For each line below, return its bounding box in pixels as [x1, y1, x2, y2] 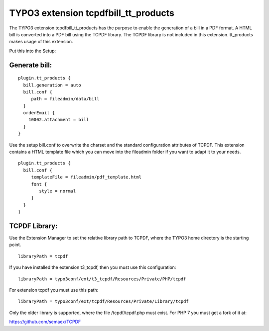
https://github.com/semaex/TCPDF [9, 319, 81, 325]
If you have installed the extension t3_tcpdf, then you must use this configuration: [9, 264, 176, 270]
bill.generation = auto [23, 82, 82, 88]
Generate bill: [9, 61, 52, 69]
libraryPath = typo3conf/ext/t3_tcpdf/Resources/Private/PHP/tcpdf [18, 276, 186, 282]
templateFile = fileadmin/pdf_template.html [31, 174, 142, 180]
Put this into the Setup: [9, 48, 56, 54]
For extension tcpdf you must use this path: [9, 287, 99, 293]
